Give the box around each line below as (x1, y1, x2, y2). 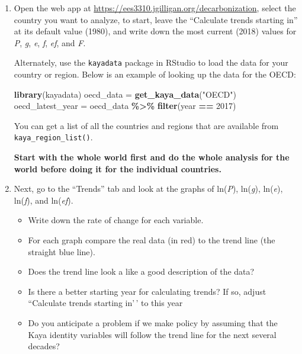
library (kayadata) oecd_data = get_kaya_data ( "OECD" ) (14, 88, 236, 100)
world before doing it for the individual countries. (14, 162, 221, 175)
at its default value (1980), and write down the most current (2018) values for (14, 25, 297, 37)
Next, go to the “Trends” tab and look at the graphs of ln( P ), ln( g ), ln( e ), (14, 182, 283, 195)
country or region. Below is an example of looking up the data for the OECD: (14, 68, 296, 81)
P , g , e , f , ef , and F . (14, 36, 86, 49)
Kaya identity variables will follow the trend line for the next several (28, 328, 277, 340)
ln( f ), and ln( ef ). (14, 194, 73, 206)
